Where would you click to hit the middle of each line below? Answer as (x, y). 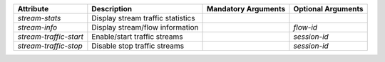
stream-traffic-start (51, 37)
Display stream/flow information (145, 27)
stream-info (37, 27)
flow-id (305, 27)
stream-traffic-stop (50, 46)
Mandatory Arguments (246, 9)
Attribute (33, 9)
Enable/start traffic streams (137, 37)
